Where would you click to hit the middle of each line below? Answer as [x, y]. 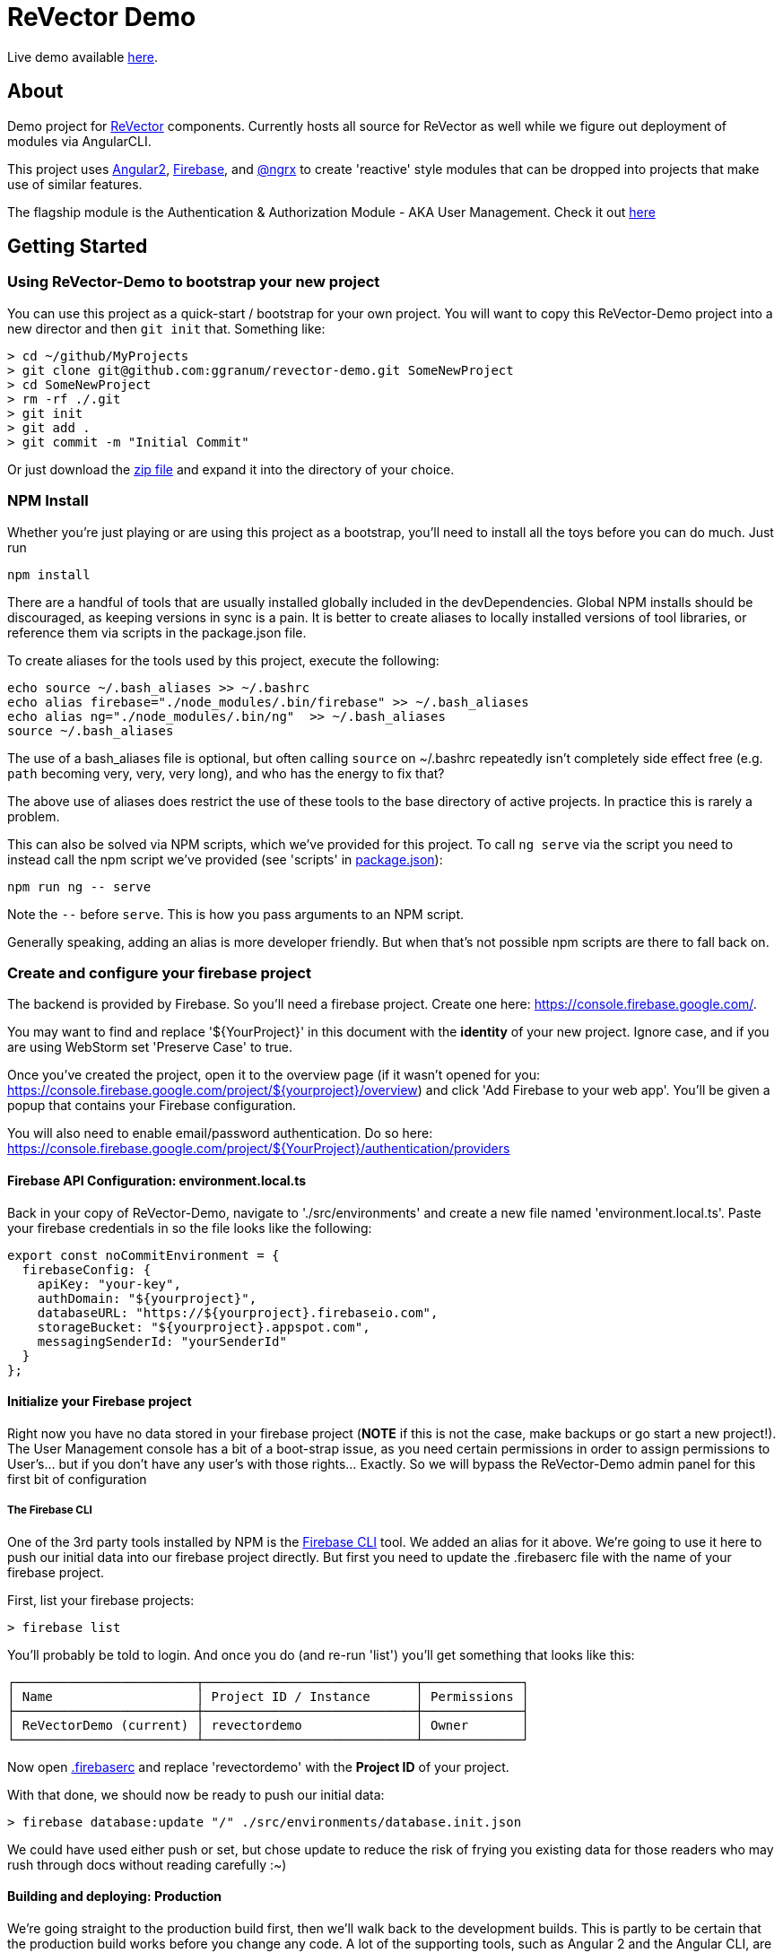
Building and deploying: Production [114, 1897]
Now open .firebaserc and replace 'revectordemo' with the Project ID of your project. [258, 1766]
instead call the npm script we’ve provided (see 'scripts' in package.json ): [225, 859]
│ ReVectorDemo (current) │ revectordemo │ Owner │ [268, 1725]
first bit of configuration [77, 1479]
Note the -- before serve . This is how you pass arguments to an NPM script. [236, 914]
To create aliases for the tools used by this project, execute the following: [223, 660]
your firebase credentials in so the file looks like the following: [190, 1228]
